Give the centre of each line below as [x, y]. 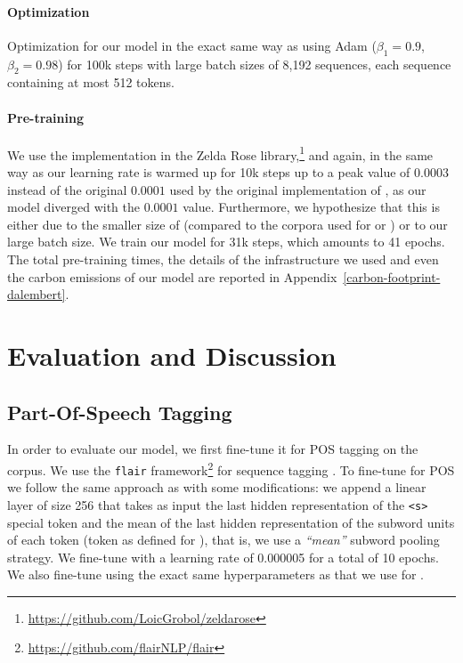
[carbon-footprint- [392, 276]
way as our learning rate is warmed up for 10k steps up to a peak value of [209, 172]
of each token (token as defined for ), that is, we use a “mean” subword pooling [223, 540]
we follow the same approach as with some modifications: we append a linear [217, 487]
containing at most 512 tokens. [91, 82]
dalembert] [37, 294]
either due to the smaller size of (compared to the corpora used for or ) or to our [227, 224]
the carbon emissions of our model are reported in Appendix [172, 276]
